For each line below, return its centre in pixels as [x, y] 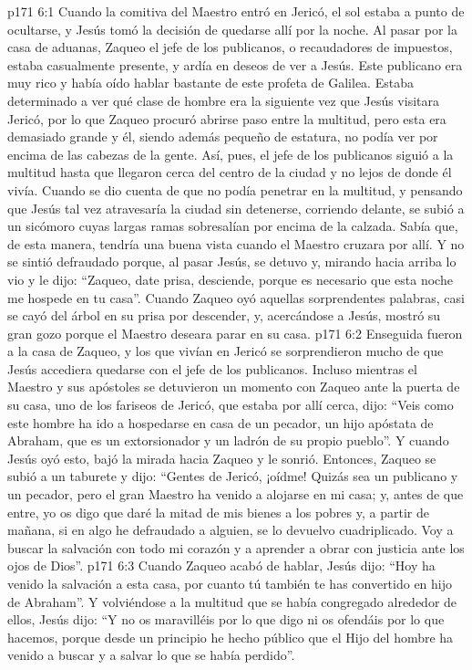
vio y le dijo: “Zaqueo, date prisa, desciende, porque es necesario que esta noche [230, 279]
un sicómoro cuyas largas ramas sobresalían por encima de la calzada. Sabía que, [233, 226]
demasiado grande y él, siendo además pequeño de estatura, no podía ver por [223, 136]
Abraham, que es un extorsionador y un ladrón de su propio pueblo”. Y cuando [228, 440]
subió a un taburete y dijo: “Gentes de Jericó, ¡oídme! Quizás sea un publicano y [233, 476]
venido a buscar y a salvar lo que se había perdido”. [151, 655]
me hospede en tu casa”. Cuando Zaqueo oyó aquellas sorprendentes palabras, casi [236, 297]
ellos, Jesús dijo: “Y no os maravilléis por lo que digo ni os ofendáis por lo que [226, 619]
